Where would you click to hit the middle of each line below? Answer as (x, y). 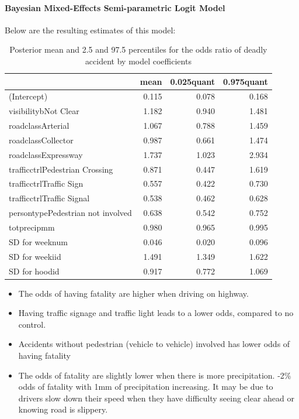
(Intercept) (28, 96)
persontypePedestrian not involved (70, 213)
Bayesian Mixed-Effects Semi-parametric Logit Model (115, 7)
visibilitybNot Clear (44, 111)
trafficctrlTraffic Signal (49, 198)
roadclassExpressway (46, 154)
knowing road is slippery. (63, 409)
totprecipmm (32, 227)
